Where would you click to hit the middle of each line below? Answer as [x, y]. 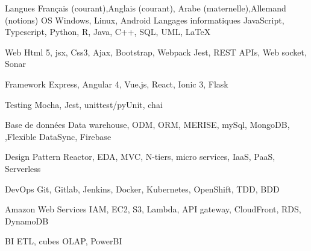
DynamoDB [27, 221]
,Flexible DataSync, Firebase [58, 136]
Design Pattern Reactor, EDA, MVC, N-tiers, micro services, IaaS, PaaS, [140, 157]
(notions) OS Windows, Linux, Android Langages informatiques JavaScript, [145, 20]
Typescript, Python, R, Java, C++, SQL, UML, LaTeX [108, 32]
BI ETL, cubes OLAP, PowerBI [64, 241]
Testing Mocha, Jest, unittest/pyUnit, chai [84, 104]
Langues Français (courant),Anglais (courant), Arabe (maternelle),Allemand [146, 8]
